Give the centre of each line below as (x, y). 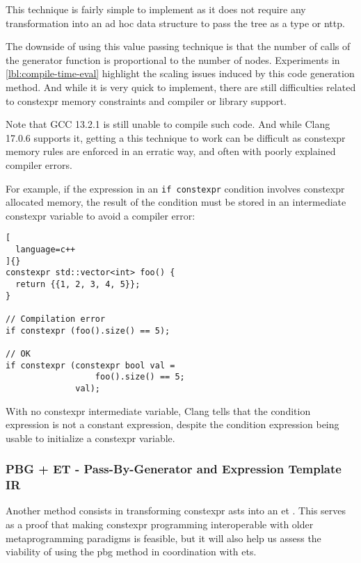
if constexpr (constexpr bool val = (90, 365)
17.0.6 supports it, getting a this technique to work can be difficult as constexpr (176, 137)
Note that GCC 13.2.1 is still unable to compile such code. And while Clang (168, 124)
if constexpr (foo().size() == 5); (88, 331)
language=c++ (46, 250)
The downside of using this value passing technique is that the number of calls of (178, 46)
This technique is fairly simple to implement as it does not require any (156, 9)
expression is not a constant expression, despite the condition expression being (173, 424)
